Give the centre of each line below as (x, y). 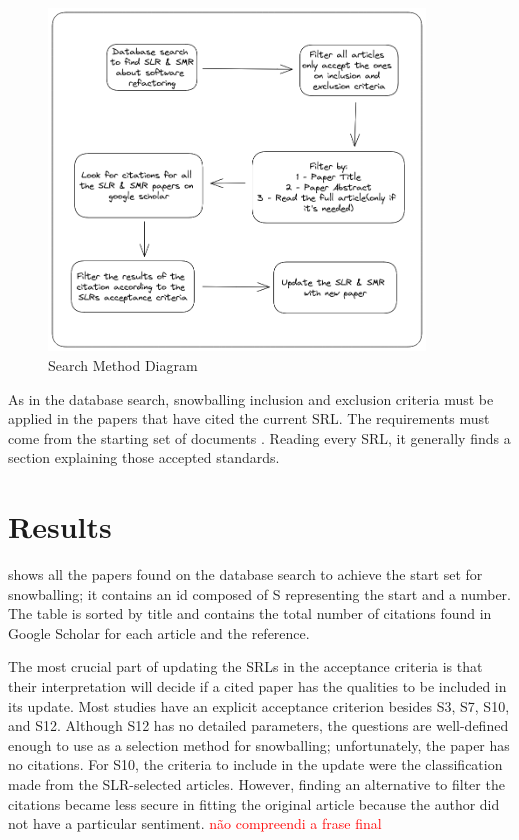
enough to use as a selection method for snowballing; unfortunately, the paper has (259, 744)
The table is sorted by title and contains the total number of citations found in (250, 613)
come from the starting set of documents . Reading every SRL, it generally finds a (259, 437)
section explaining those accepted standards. (144, 457)
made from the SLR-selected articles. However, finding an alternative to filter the (256, 784)
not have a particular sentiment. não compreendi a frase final (195, 823)
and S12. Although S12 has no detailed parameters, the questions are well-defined (258, 725)
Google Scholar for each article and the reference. (159, 632)
